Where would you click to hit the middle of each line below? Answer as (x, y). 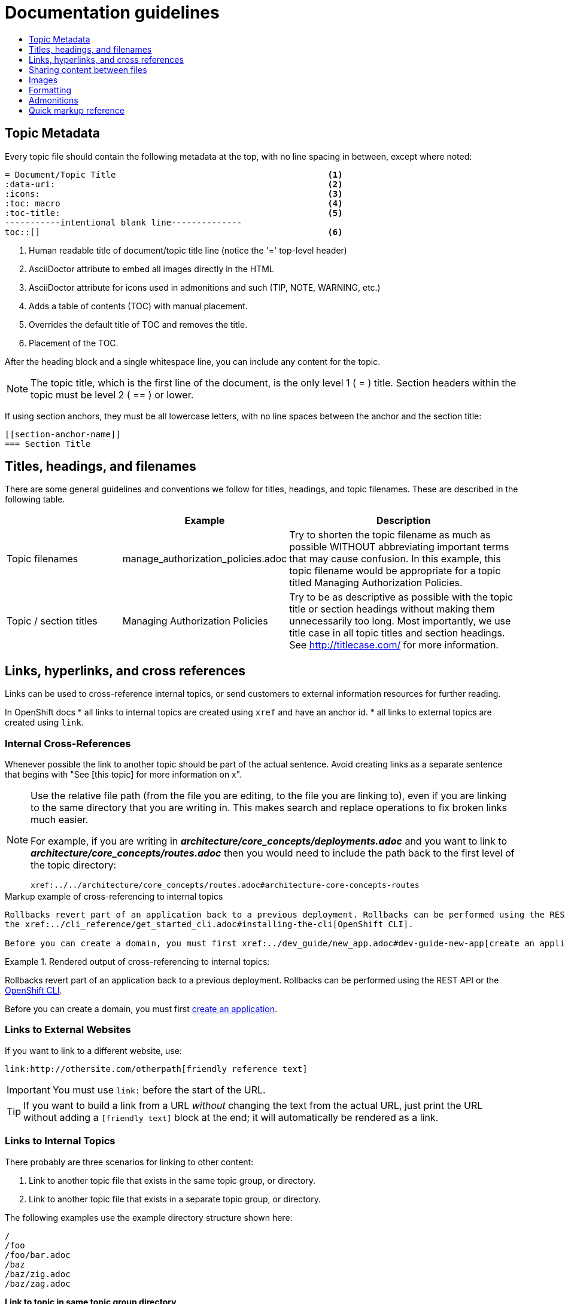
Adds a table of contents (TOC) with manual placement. (138, 306)
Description (403, 521)
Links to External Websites (68, 1030)
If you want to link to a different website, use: (93, 1050)
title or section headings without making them (392, 609)
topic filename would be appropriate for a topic (395, 571)
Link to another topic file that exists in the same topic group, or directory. (172, 1180)
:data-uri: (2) (174, 184)
